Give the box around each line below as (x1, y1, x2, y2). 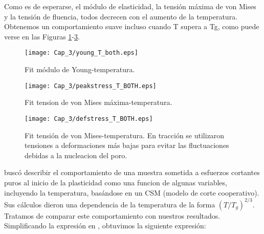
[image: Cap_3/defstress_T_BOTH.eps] (25, 115, 153, 122)
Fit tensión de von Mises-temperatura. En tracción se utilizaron (25, 130, 225, 140)
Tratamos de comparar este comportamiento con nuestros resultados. (4, 210, 221, 221)
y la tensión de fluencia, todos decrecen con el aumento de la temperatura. (4, 11, 238, 22)
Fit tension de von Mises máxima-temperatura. (25, 97, 172, 108)
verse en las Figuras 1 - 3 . (4, 31, 80, 41)
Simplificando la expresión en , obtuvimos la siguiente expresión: (4, 220, 206, 231)
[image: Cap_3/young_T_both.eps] (25, 49, 138, 57)
